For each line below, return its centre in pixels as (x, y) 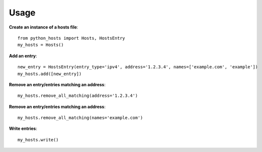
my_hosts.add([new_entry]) (50, 74)
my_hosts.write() (38, 140)
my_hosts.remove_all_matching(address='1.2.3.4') (78, 96)
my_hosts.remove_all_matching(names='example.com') (80, 118)
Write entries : (23, 129)
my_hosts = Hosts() (41, 45)
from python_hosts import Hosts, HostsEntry (72, 38)
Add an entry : (23, 56)
